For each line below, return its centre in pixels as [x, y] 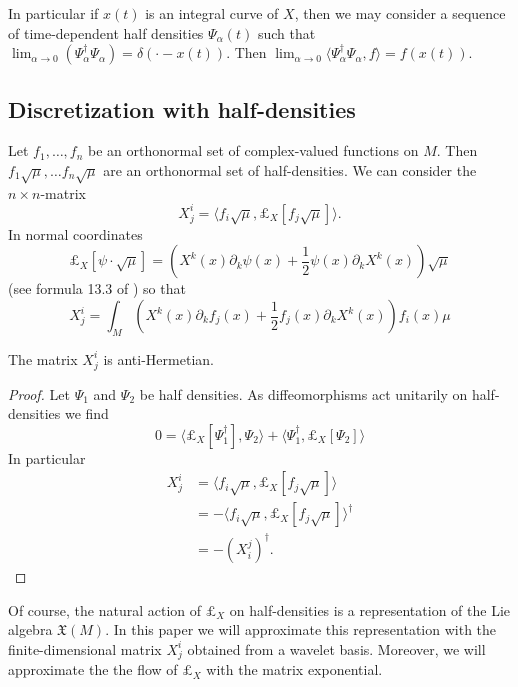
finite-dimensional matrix [85, 648]
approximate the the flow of [93, 669]
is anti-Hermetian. [158, 358]
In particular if [53, 13]
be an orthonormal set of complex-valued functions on [253, 150]
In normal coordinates [75, 233]
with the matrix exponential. [294, 669]
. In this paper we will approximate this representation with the [301, 629]
